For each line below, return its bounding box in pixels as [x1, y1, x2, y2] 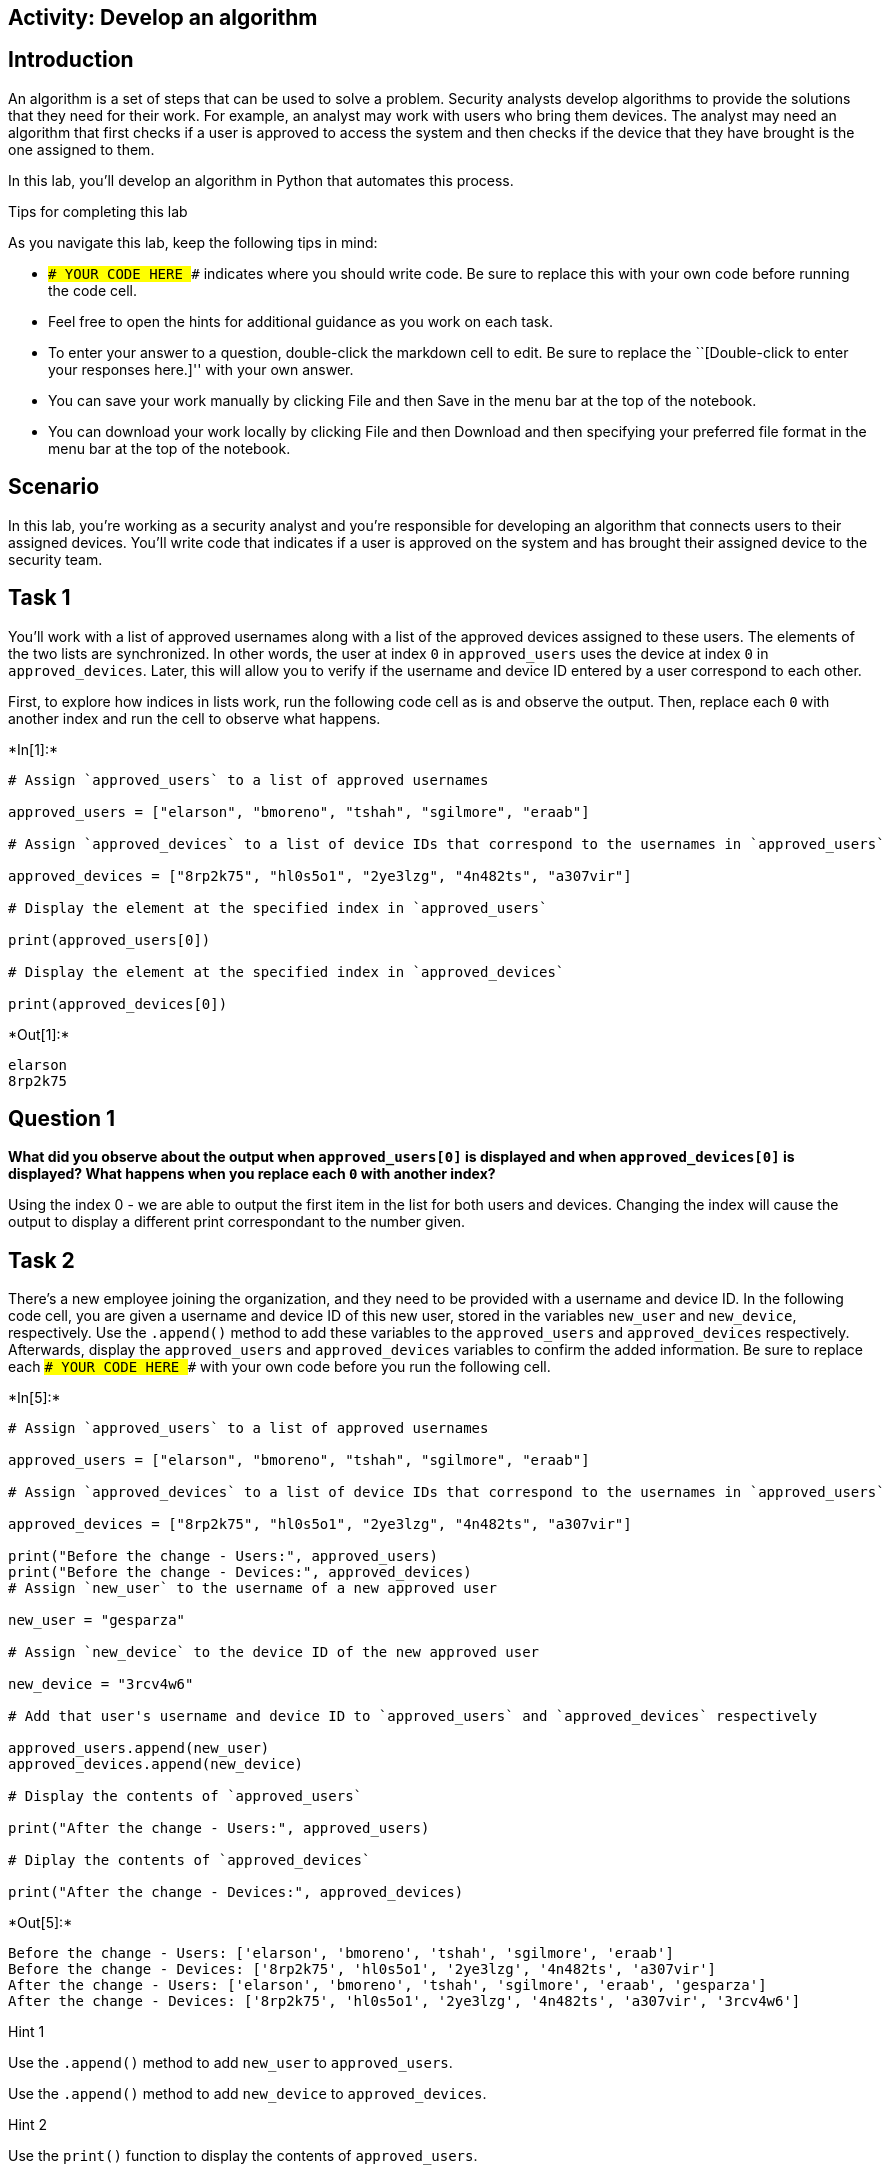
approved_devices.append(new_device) [8, 1756, 304, 1773]
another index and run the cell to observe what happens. [8, 709, 381, 727]
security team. [8, 550, 103, 568]
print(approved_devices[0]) [8, 995, 228, 1012]
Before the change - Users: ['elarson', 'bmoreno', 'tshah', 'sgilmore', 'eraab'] [8, 1945, 674, 1962]
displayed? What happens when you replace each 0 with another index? [8, 1165, 496, 1183]
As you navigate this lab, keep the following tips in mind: [8, 233, 378, 251]
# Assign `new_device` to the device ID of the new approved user [8, 1644, 540, 1661]
